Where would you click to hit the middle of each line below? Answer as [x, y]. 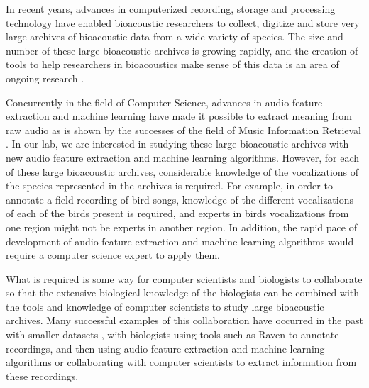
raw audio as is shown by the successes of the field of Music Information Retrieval [183, 129]
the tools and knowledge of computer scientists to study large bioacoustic [165, 306]
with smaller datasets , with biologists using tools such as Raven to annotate [172, 334]
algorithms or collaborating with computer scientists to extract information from [181, 362]
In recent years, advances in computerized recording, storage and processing [171, 9]
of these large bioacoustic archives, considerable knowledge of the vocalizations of [182, 171]
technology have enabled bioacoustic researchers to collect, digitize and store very [183, 22]
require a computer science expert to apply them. [113, 255]
